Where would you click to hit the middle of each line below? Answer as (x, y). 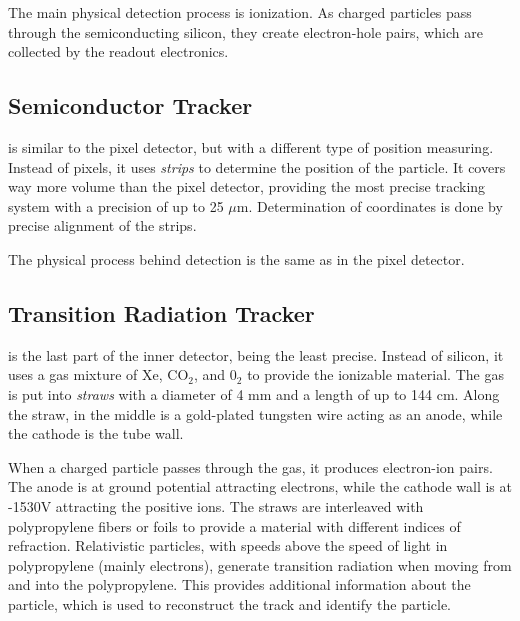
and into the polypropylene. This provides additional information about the (239, 584)
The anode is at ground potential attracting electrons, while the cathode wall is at (260, 486)
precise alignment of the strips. (102, 225)
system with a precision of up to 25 (116, 205)
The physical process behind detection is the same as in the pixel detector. (236, 258)
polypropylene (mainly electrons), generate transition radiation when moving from (260, 564)
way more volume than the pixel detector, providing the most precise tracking (247, 186)
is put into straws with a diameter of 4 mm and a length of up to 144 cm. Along (254, 393)
